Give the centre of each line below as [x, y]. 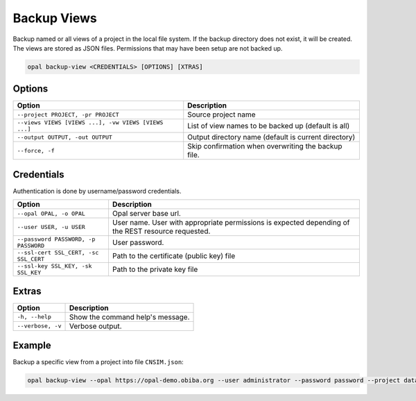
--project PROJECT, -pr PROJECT [68, 114]
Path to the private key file [155, 269]
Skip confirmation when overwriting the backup [265, 146]
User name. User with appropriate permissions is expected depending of [231, 223]
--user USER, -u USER [51, 227]
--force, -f [36, 150]
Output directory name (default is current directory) [271, 137]
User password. [138, 243]
